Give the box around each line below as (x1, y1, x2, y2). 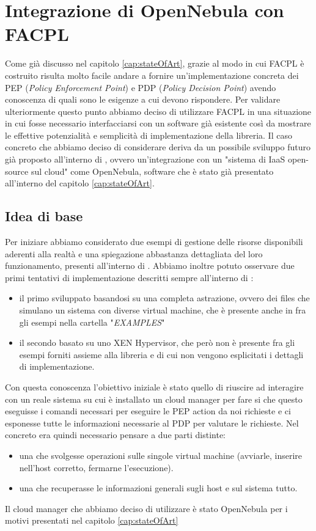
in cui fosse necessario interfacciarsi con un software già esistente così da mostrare (5, 117, 311, 130)
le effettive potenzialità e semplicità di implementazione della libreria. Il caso (5, 128, 292, 141)
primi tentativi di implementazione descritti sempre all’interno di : (5, 271, 254, 284)
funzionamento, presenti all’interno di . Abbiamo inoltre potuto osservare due (5, 259, 295, 272)
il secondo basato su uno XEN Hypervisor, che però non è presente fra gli (19, 336, 295, 349)
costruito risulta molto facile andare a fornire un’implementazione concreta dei (5, 68, 299, 81)
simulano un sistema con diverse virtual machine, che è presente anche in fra (19, 304, 306, 317)
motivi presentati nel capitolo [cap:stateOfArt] (5, 514, 178, 527)
